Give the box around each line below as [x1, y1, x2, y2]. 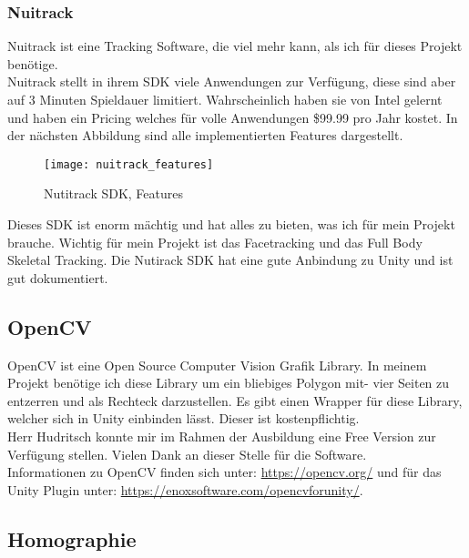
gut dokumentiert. [7, 268, 108, 287]
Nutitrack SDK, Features [44, 184, 184, 203]
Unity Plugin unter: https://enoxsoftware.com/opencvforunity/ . [7, 480, 363, 499]
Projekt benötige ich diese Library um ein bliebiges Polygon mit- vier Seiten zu [7, 373, 450, 392]
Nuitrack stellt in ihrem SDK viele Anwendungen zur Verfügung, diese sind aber [7, 72, 456, 91]
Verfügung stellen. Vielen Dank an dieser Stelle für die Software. [7, 444, 367, 463]
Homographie [7, 524, 137, 553]
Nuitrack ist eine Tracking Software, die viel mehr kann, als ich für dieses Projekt [7, 36, 463, 56]
